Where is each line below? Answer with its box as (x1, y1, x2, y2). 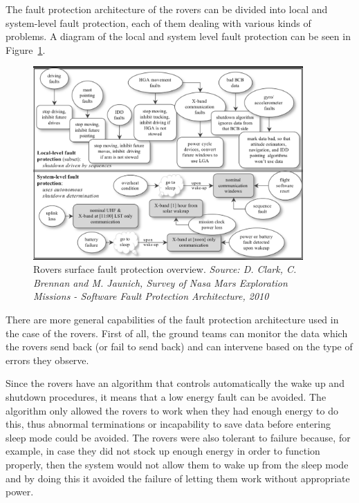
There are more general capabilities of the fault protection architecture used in (6, 312, 339, 326)
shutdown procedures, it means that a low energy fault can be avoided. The (6, 389, 326, 404)
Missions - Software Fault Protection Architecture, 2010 (33, 289, 269, 303)
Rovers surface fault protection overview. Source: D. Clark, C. (33, 262, 297, 276)
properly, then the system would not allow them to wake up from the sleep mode (6, 457, 349, 471)
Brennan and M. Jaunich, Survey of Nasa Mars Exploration (33, 275, 288, 290)
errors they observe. (6, 352, 89, 367)
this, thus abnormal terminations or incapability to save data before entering (6, 417, 331, 431)
